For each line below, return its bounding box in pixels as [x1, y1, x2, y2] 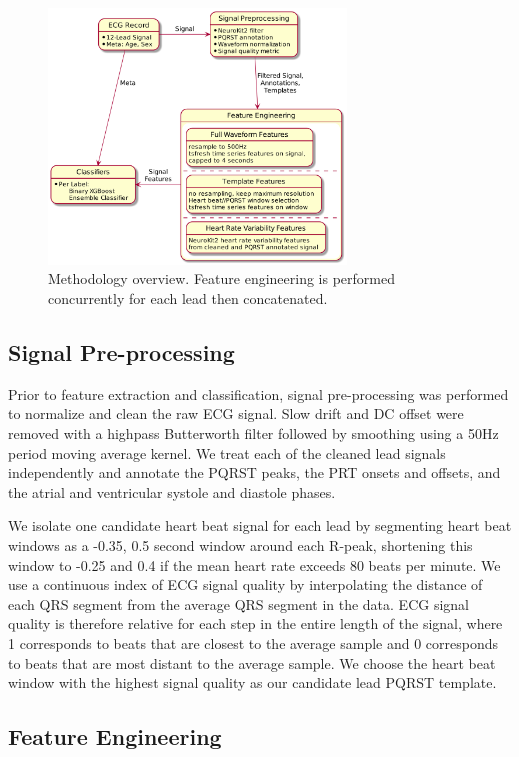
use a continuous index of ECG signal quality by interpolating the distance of [8, 574, 483, 595]
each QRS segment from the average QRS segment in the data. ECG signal [8, 593, 469, 614]
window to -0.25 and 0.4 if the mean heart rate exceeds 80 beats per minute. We [8, 554, 501, 575]
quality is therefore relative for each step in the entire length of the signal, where [8, 613, 503, 634]
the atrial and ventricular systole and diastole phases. [8, 481, 336, 502]
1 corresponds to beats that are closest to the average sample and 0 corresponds [8, 632, 499, 653]
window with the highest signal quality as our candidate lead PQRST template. [8, 672, 497, 693]
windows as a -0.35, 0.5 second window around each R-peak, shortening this [8, 535, 473, 556]
